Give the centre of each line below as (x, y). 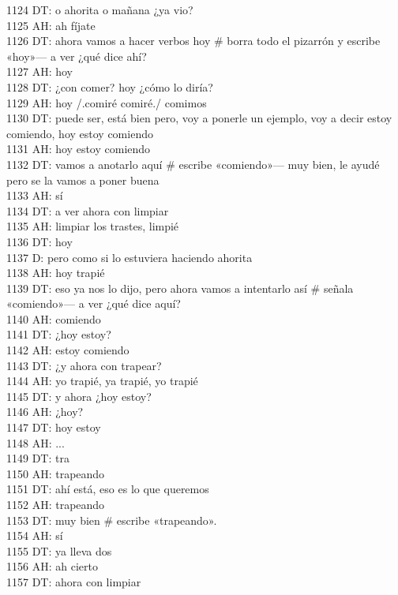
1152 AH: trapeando (56, 504)
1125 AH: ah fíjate (51, 25)
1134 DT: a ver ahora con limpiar (88, 210)
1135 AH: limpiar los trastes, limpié (93, 226)
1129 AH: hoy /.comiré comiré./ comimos (107, 102)
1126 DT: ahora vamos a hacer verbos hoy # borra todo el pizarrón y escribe (193, 41)
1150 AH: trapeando (56, 473)
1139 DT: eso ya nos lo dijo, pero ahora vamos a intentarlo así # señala (180, 288)
